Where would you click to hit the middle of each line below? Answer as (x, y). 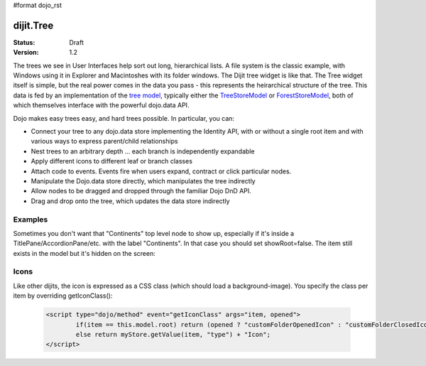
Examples (31, 219)
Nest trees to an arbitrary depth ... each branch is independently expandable (143, 151)
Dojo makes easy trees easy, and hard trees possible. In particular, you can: (124, 118)
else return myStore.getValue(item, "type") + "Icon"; (173, 334)
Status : (24, 42)
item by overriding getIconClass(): (63, 296)
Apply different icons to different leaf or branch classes (112, 161)
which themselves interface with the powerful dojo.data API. (101, 105)
